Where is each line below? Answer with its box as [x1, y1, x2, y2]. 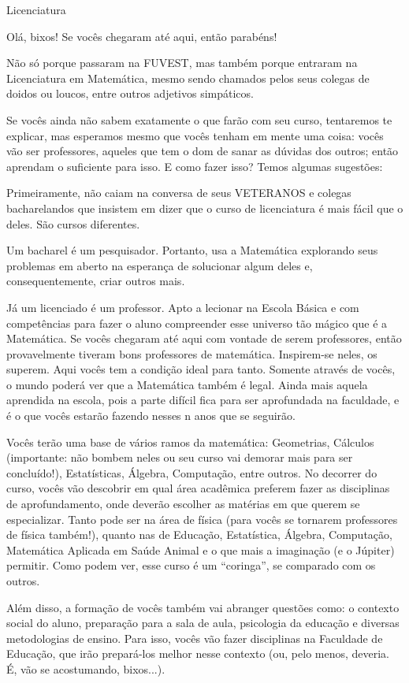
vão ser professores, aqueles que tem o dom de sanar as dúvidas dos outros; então [6, 143, 399, 159]
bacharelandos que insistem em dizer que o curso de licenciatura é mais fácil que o [6, 199, 403, 216]
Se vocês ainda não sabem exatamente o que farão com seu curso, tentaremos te [6, 111, 392, 128]
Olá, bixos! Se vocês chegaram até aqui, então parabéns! [6, 28, 277, 44]
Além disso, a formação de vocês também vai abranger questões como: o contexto [6, 599, 400, 615]
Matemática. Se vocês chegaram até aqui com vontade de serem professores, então [6, 330, 402, 347]
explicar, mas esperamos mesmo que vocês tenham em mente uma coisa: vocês [6, 127, 384, 143]
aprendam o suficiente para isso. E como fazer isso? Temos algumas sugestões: [6, 158, 383, 174]
